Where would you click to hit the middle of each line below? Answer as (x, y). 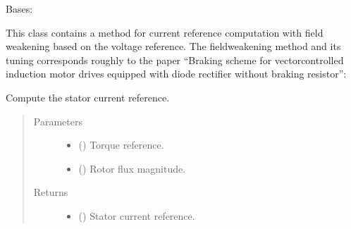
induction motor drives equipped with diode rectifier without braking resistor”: (176, 74)
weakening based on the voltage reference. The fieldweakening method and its (173, 46)
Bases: (19, 8)
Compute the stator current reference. (88, 97)
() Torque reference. (121, 145)
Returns (51, 192)
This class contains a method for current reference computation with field (165, 32)
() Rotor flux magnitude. (132, 168)
